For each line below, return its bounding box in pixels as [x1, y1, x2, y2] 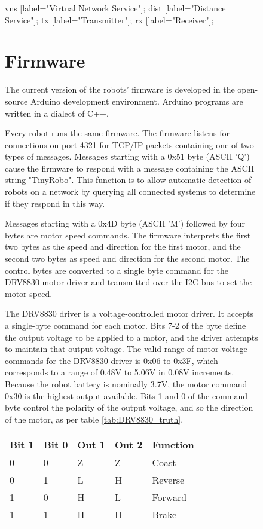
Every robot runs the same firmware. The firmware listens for [5, 127, 230, 139]
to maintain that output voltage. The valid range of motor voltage [5, 343, 247, 355]
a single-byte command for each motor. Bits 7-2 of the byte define [5, 319, 246, 331]
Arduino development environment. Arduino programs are [30, 94, 243, 107]
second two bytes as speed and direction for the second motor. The [5, 252, 250, 265]
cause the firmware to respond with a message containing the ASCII [5, 161, 255, 174]
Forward [152, 490, 187, 504]
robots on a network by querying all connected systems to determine [5, 185, 256, 198]
